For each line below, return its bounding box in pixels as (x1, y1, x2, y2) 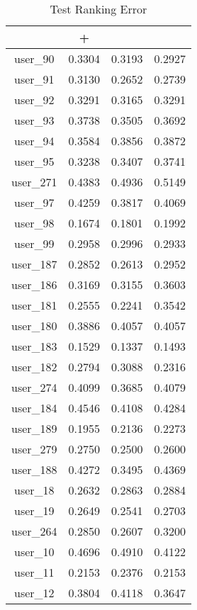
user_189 (11, 420, 57, 436)
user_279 (11, 441, 57, 457)
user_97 (14, 194, 55, 210)
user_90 (14, 50, 55, 67)
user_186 (11, 276, 57, 293)
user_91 (14, 71, 55, 87)
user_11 (14, 564, 55, 580)
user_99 (14, 235, 55, 252)
